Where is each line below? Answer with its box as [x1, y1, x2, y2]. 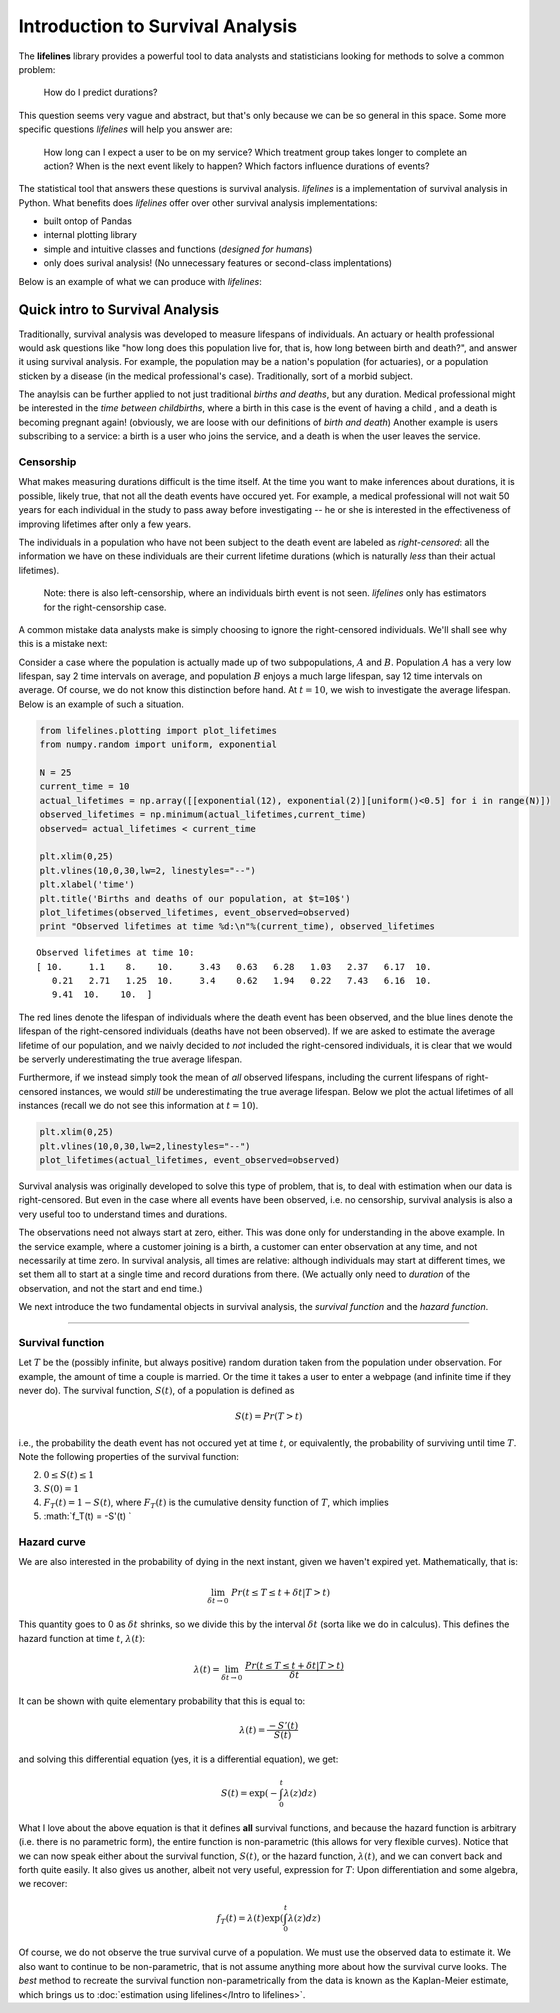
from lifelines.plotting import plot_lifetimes [39, 725, 277, 736]
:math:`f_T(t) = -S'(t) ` [43, 1510, 132, 1522]
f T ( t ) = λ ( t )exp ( [216, 1912, 284, 1926]
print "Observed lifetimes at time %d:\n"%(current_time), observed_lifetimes [39, 921, 435, 932]
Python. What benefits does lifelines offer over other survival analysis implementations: [18, 196, 378, 209]
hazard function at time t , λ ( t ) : [18, 1632, 145, 1644]
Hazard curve [18, 1535, 87, 1549]
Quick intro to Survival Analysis [18, 301, 220, 319]
